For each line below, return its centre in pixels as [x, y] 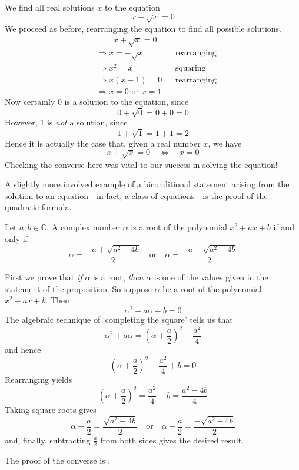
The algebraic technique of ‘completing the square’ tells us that [119, 319]
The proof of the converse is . [58, 460]
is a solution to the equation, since [127, 102]
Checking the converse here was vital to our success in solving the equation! [141, 164]
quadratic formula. [38, 207]
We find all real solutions [50, 7]
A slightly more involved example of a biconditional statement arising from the [147, 184]
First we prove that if [44, 277]
